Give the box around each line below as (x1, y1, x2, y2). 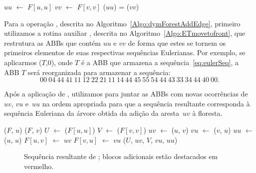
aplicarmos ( (4, 57, 42, 67)
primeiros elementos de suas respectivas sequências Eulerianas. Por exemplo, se (4, 47, 246, 58)
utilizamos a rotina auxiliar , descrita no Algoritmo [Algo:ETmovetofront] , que (4, 28, 246, 38)
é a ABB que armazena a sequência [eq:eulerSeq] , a (81, 57, 239, 67)
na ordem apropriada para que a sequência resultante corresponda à (42, 98, 250, 108)
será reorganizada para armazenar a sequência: (27, 67, 171, 77)
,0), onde (45, 57, 73, 67)
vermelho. (24, 161, 54, 171)
